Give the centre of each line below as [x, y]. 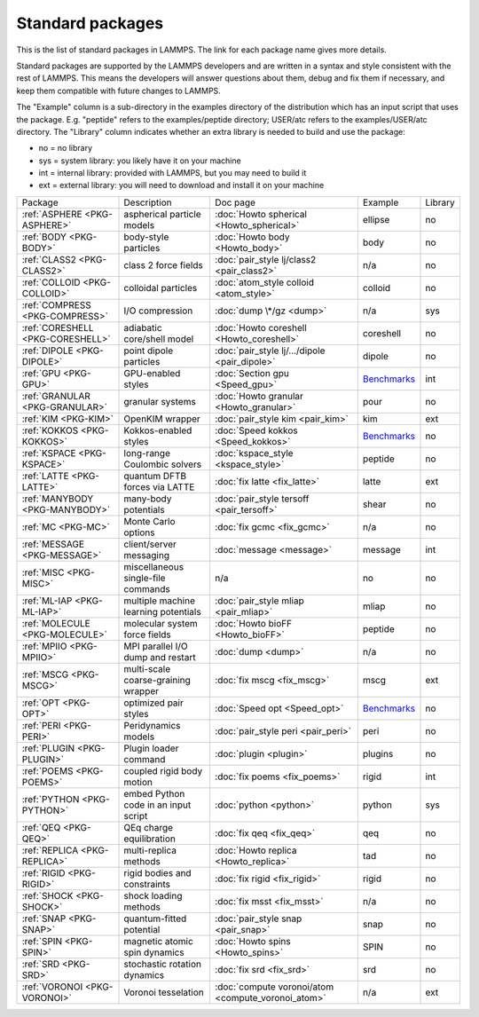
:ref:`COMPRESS [57, 304]
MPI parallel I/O [156, 646]
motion [138, 782]
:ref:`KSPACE [49, 453]
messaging [147, 555]
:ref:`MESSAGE [53, 544]
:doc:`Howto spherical [261, 214]
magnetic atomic [159, 941]
